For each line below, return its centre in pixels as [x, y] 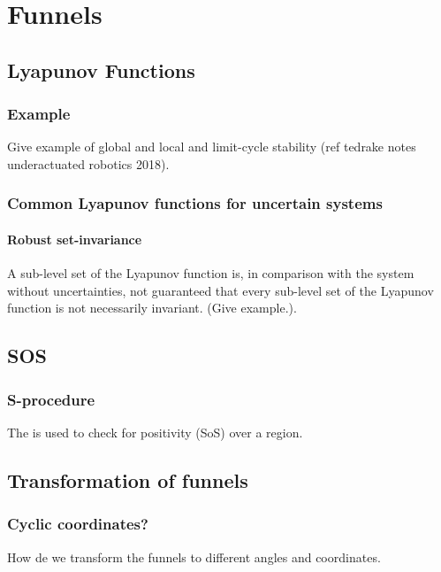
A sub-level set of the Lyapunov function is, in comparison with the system [211, 273]
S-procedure [51, 399]
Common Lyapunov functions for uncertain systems [195, 203]
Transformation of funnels [128, 479]
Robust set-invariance [75, 239]
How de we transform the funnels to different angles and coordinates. [194, 557]
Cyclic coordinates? [78, 524]
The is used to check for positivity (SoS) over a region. [155, 432]
